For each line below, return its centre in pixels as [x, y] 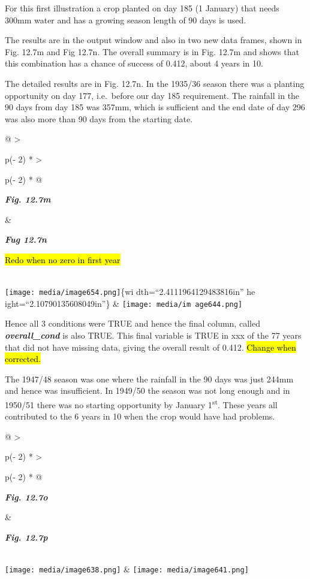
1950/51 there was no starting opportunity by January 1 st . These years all [141, 403]
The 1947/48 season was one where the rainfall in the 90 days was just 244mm [149, 379]
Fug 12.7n [26, 239]
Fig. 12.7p [26, 537]
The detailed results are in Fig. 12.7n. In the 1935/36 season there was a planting [155, 83]
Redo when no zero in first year [63, 259]
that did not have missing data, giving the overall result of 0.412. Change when [151, 347]
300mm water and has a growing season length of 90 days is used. [126, 19]
